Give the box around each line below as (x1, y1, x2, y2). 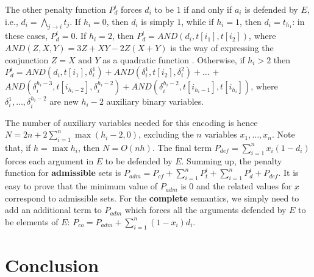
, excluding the (138, 128, 194, 141)
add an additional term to (5, 203, 102, 216)
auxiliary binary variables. (106, 95, 204, 108)
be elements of (5, 215, 59, 228)
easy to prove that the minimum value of (5, 180, 158, 192)
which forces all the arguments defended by (124, 203, 287, 216)
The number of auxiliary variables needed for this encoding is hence (5, 116, 258, 128)
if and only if (184, 3, 232, 15)
